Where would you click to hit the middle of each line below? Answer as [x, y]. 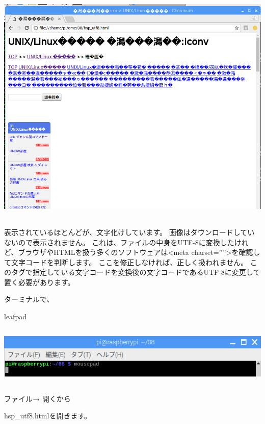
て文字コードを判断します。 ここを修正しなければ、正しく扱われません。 [126, 262]
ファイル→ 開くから [37, 398]
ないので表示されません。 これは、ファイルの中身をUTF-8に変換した [119, 242]
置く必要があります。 [39, 282]
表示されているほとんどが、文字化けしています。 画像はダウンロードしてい [129, 232]
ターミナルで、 [29, 299]
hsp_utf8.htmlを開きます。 [48, 416]
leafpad [15, 316]
